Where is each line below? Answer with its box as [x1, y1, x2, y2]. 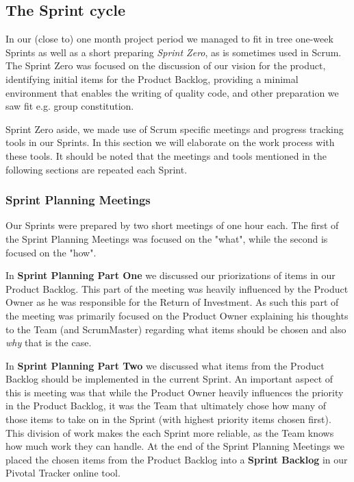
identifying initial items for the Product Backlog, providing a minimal [5, 71, 299, 86]
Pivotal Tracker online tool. [5, 466, 121, 480]
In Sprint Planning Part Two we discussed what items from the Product [5, 358, 325, 372]
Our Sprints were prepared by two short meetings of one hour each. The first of [5, 218, 339, 232]
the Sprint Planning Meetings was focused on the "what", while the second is [5, 231, 328, 245]
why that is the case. [5, 335, 92, 350]
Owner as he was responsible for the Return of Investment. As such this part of [5, 295, 339, 309]
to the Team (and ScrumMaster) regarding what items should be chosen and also [5, 322, 346, 336]
